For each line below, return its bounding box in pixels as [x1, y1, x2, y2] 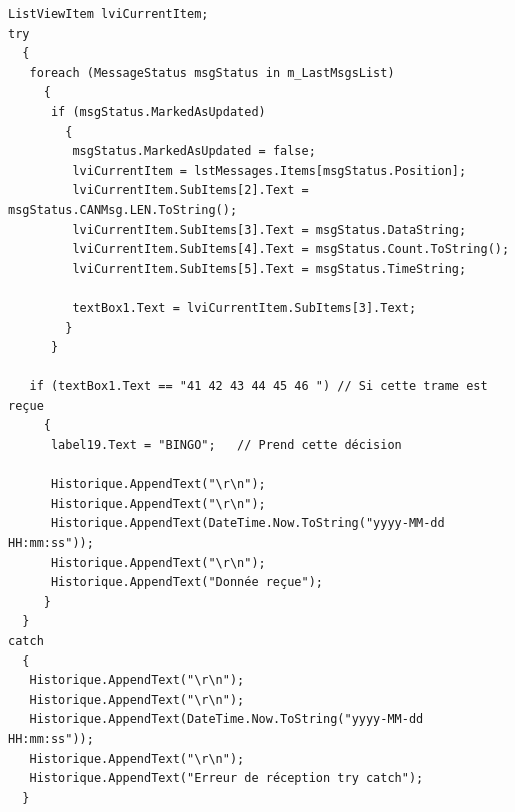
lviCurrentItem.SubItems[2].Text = [72, 183, 309, 198]
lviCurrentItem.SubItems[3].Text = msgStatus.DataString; [72, 222, 467, 237]
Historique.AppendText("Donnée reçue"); [50, 575, 323, 590]
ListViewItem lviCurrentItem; [8, 7, 209, 21]
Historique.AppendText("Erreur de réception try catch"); [29, 771, 424, 786]
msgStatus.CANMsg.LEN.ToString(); [8, 202, 238, 217]
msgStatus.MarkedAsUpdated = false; [72, 144, 316, 159]
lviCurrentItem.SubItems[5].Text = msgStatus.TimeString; [72, 261, 467, 276]
